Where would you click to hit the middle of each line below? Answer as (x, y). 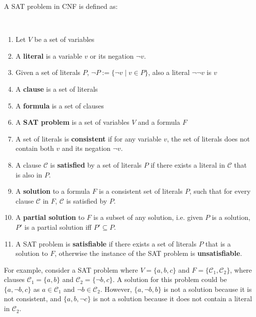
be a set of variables (64, 39)
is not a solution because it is (208, 289)
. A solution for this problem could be (170, 279)
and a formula (159, 122)
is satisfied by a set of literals (96, 164)
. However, (116, 289)
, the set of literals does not (208, 138)
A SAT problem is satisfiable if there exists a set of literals (106, 243)
